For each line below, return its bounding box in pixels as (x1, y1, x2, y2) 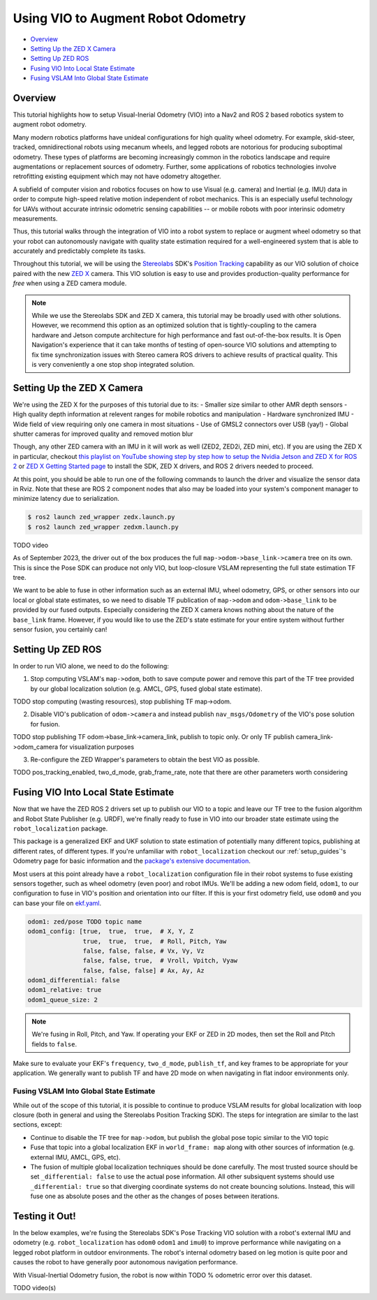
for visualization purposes (59, 743, 135, 751)
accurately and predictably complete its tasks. (13, 247, 146, 255)
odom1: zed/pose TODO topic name (27, 917, 142, 926)
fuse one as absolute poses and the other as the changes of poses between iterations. (30, 1192, 279, 1201)
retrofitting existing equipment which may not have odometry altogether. (13, 172, 221, 181)
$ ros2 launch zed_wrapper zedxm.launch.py (27, 523, 179, 531)
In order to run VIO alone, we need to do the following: (13, 662, 169, 670)
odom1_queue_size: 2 (27, 995, 98, 1004)
